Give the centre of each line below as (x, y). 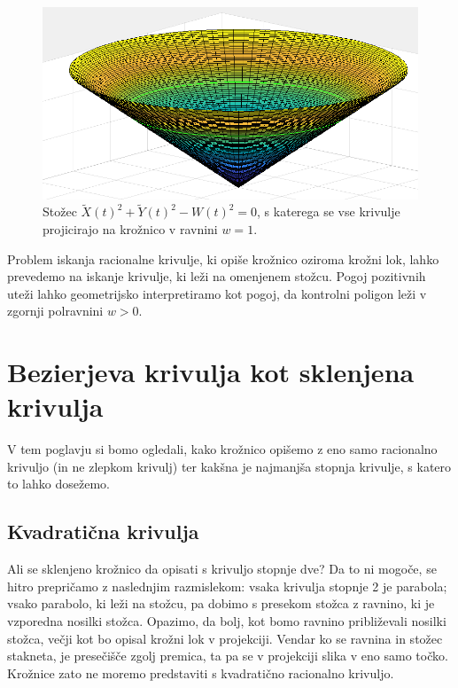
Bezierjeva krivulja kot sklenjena (211, 372)
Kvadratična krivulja (103, 532)
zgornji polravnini (55, 311)
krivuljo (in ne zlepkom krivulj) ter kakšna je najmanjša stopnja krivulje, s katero (229, 466)
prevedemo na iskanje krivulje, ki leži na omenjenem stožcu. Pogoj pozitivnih (217, 276)
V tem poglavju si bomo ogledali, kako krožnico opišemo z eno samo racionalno (222, 449)
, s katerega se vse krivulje (329, 211)
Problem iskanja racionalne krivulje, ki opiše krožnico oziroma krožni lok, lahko (223, 258)
